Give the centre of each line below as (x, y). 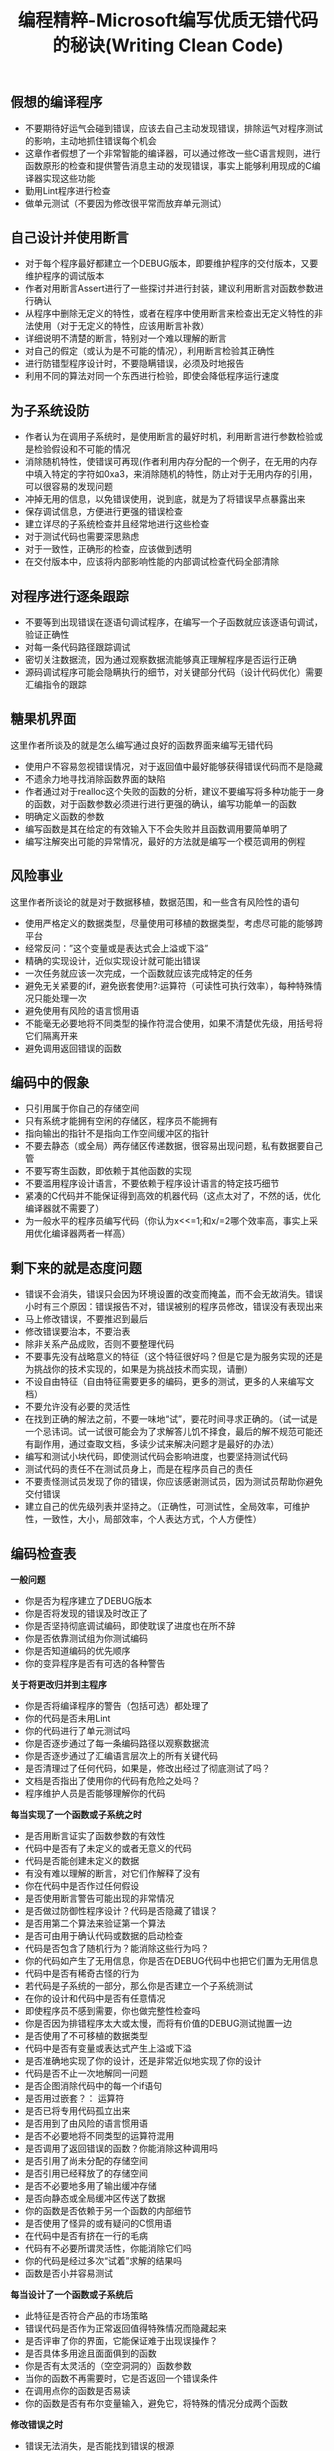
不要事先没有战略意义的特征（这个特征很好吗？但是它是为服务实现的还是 (173, 1357)
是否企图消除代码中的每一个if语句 (93, 2086)
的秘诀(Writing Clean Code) (168, 45)
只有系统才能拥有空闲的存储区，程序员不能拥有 (121, 1121)
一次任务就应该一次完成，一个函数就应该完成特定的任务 (138, 973)
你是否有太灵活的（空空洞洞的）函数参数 (108, 2366)
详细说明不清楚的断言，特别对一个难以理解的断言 (125, 338)
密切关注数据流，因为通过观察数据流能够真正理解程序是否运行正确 (160, 660)
